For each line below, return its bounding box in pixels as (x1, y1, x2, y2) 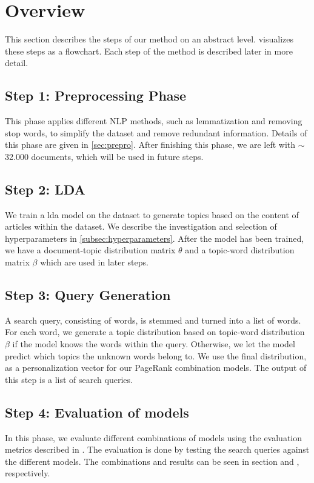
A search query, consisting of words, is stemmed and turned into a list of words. (5, 313, 301, 326)
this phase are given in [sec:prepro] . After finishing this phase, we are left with (5, 138, 296, 151)
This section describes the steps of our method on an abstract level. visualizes (5, 33, 293, 45)
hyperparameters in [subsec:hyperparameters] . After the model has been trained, (5, 232, 304, 244)
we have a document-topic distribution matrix (5, 244, 176, 256)
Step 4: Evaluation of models (5, 402, 189, 421)
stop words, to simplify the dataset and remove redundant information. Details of (5, 126, 307, 139)
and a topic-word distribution (185, 244, 295, 256)
